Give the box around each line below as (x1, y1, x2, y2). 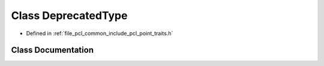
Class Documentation (11, 45, 94, 55)
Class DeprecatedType (11, 9, 128, 22)
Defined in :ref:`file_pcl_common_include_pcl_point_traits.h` (26, 30, 173, 37)
